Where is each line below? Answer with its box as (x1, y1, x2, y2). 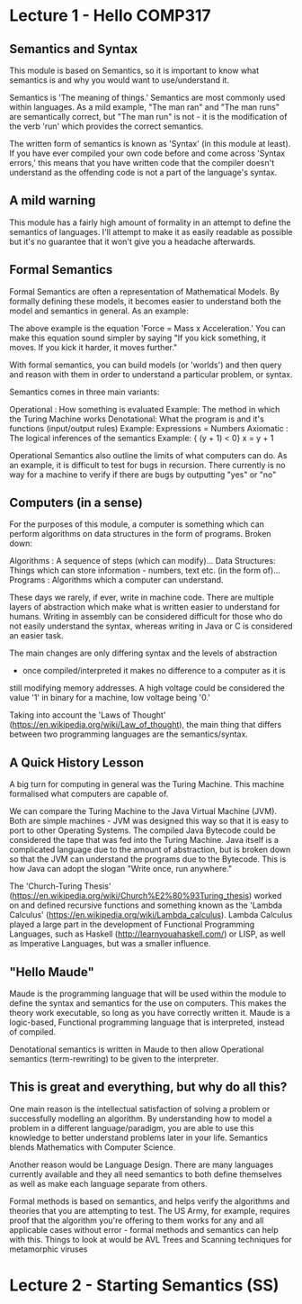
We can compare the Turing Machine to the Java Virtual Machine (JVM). (9, 806, 277, 817)
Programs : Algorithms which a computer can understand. (9, 575, 224, 585)
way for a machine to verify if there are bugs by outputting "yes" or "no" (9, 469, 277, 480)
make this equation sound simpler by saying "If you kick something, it (9, 332, 267, 343)
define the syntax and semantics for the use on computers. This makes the (9, 998, 287, 1009)
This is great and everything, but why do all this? (9, 1080, 288, 1095)
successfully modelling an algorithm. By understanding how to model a (9, 1113, 272, 1124)
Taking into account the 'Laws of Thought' (9, 710, 166, 720)
